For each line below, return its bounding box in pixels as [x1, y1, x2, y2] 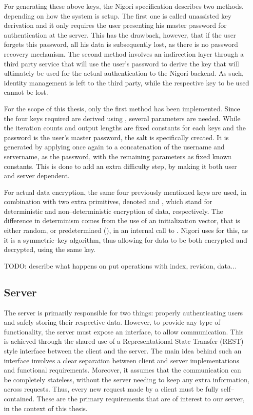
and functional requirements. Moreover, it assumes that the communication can [4, 365, 241, 375]
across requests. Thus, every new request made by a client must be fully [4, 384, 219, 394]
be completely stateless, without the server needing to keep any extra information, [4, 374, 250, 384]
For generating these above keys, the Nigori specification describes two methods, [4, 1, 244, 11]
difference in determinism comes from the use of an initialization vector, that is [4, 215, 240, 226]
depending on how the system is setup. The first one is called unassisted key [4, 10, 232, 21]
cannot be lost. [4, 87, 48, 97]
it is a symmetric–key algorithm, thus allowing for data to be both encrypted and [4, 234, 247, 245]
